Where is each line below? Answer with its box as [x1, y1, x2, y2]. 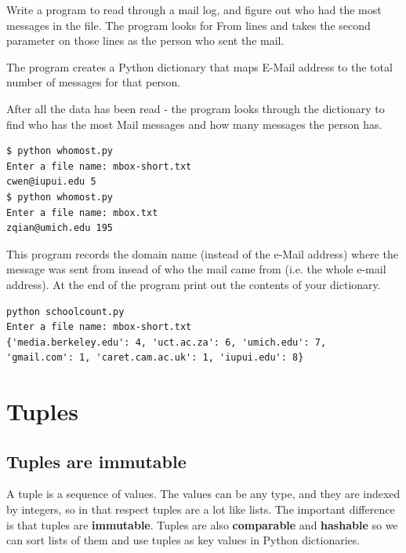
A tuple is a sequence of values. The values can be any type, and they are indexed [6, 485, 401, 502]
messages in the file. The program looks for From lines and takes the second [6, 16, 371, 33]
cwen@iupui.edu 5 [6, 176, 96, 188]
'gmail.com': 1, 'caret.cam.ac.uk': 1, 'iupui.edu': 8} [6, 352, 304, 364]
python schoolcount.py [6, 306, 125, 317]
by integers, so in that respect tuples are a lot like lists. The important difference [6, 501, 395, 518]
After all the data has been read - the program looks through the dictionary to [6, 100, 385, 116]
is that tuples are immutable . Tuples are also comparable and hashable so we [6, 516, 398, 533]
